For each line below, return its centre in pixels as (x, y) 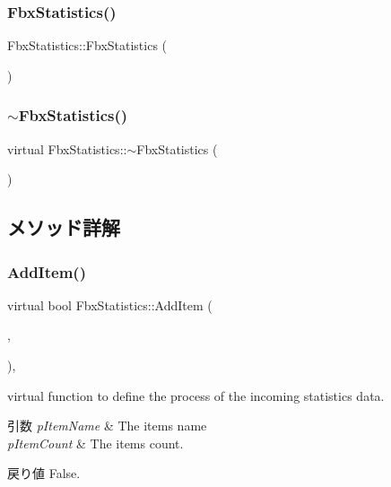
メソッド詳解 (64, 227)
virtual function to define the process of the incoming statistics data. (196, 395)
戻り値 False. (44, 473)
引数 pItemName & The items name (107, 426)
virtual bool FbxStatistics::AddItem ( (110, 304)
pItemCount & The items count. (96, 443)
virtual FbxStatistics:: (67, 148)
